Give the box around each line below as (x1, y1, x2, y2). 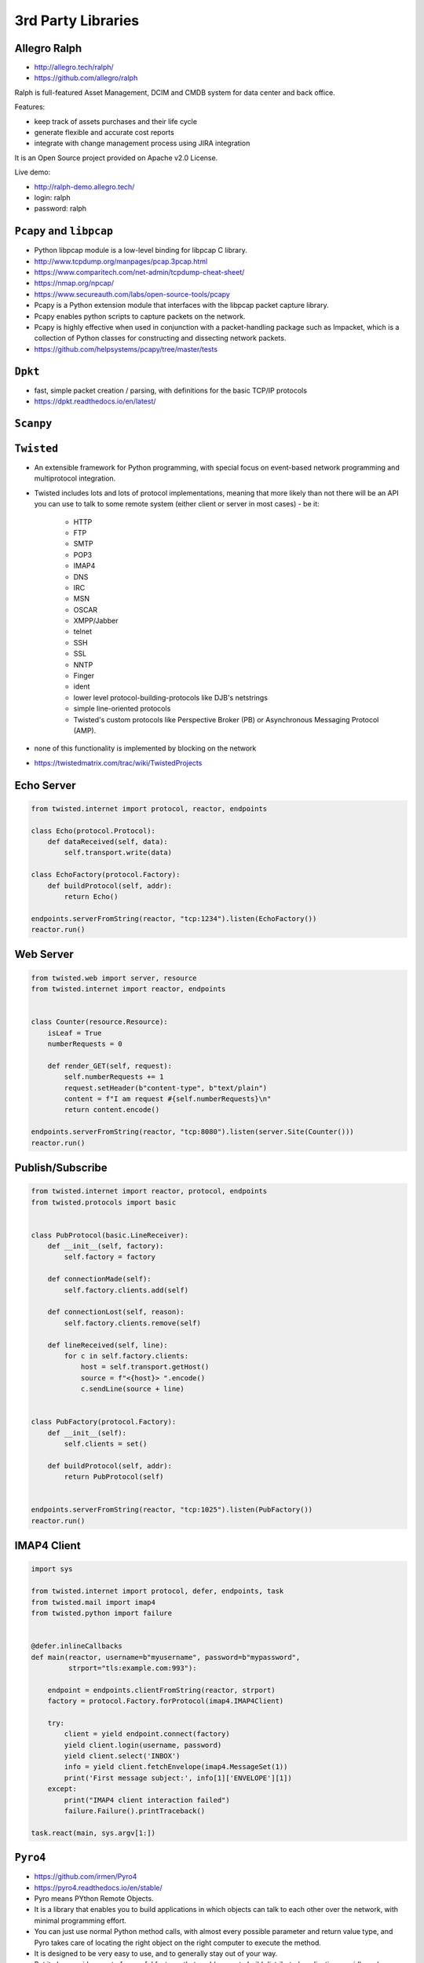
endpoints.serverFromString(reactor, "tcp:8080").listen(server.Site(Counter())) (31, 1128, 355, 1136)
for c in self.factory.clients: (64, 1351, 188, 1360)
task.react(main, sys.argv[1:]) (31, 1828, 156, 1837)
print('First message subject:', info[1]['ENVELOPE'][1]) (64, 1773, 292, 1782)
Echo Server (14, 778, 76, 792)
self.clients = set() (64, 1439, 148, 1449)
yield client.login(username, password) (64, 1740, 222, 1749)
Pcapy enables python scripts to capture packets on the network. (34, 311, 246, 321)
